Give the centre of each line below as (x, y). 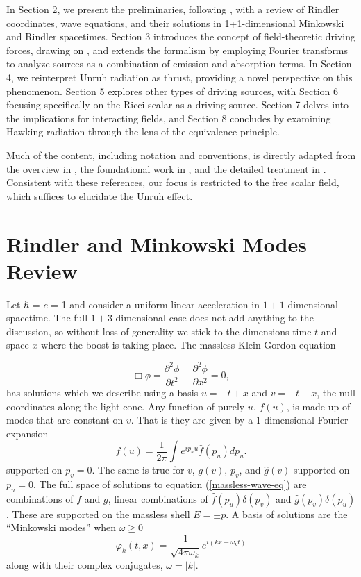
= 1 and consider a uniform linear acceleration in (155, 304)
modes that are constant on (65, 420)
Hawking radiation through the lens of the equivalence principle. (143, 132)
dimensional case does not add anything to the (215, 318)
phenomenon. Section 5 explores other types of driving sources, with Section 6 (173, 91)
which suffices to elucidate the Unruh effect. (100, 195)
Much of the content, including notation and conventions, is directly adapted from (181, 154)
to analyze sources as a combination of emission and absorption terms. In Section (179, 64)
